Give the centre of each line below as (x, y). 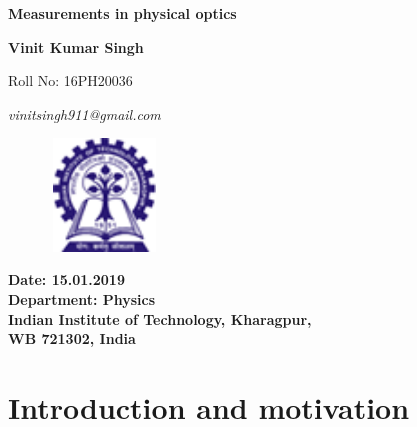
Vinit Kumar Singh (76, 46)
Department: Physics (82, 298)
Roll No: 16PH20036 (70, 80)
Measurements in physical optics (122, 13)
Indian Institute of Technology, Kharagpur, (160, 318)
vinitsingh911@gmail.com (84, 113)
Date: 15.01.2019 (66, 279)
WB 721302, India (72, 338)
